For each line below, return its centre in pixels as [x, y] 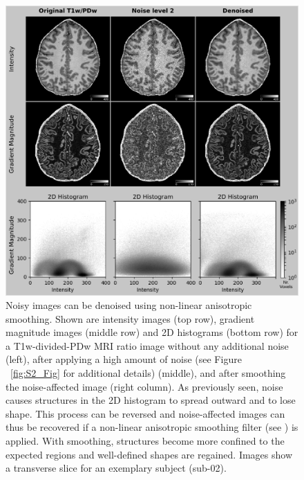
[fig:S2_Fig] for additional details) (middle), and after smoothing [148, 373]
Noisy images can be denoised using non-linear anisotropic [129, 305]
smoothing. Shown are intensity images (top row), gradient [130, 318]
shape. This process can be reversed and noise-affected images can [145, 413]
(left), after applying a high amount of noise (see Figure [124, 359]
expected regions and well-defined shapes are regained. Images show [149, 454]
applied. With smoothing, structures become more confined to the [145, 441]
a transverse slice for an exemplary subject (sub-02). [116, 468]
